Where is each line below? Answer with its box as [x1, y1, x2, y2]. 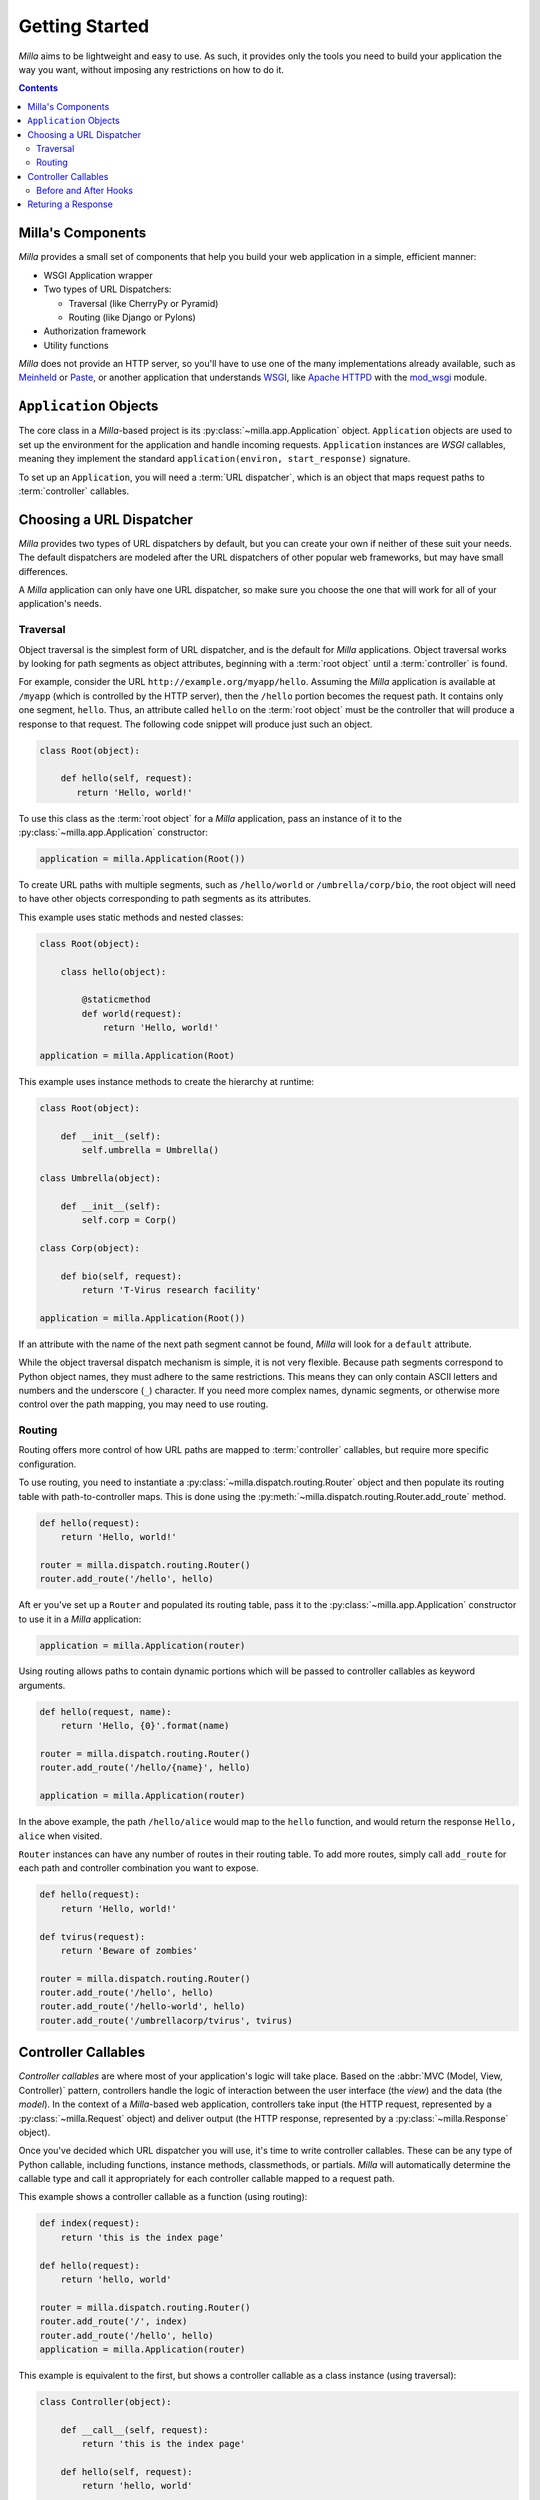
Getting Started [18, 15, 150, 37]
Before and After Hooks [36, 185, 134, 197]
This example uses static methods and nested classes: [18, 911, 244, 923]
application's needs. [18, 598, 102, 610]
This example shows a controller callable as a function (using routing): [18, 2191, 308, 2203]
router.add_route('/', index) [39, 2316, 188, 2327]
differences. [18, 565, 69, 577]
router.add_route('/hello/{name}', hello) [39, 1762, 251, 1774]
